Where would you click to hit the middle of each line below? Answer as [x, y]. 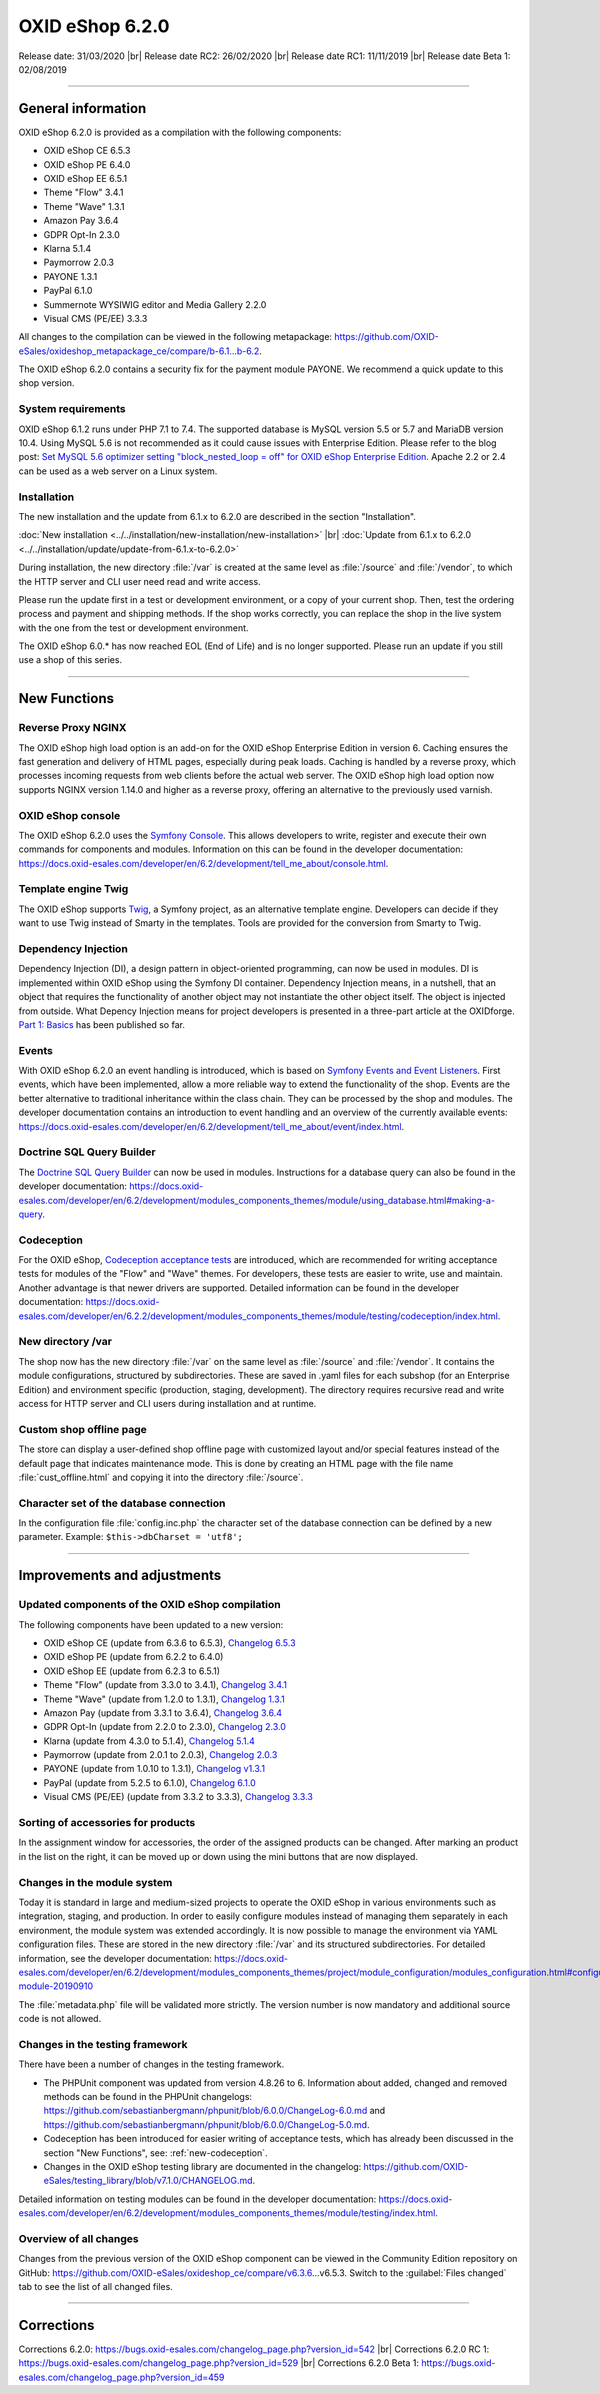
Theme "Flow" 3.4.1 [83, 192]
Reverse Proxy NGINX [72, 728]
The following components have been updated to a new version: [151, 1624]
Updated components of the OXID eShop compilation [149, 1605]
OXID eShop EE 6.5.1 [85, 179]
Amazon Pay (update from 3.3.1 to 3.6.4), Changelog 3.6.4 [162, 1712]
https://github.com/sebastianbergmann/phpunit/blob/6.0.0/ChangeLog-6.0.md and [214, 2111]
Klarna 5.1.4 [67, 248]
